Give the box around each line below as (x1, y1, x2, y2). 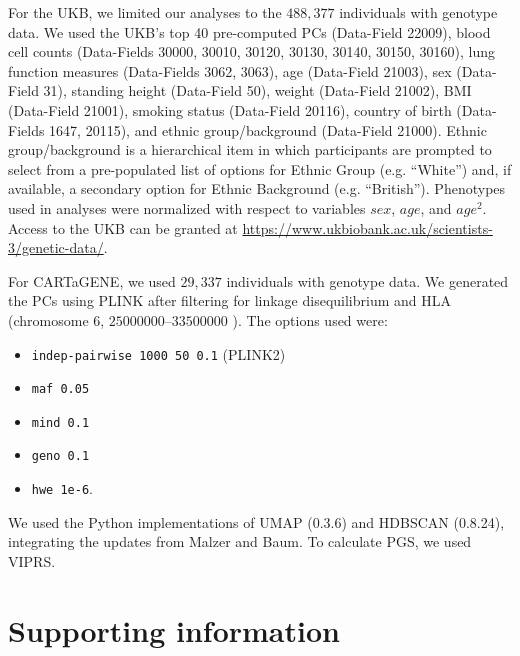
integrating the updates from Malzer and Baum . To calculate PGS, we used (8, 531, 472, 552)
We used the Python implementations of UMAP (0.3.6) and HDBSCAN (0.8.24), (8, 511, 505, 532)
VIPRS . (8, 550, 56, 571)
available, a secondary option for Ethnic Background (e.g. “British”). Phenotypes (8, 178, 506, 199)
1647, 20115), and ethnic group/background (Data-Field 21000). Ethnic (49, 119, 487, 140)
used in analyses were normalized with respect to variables (8, 197, 366, 218)
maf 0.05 (31, 382, 90, 397)
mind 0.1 (31, 415, 90, 430)
